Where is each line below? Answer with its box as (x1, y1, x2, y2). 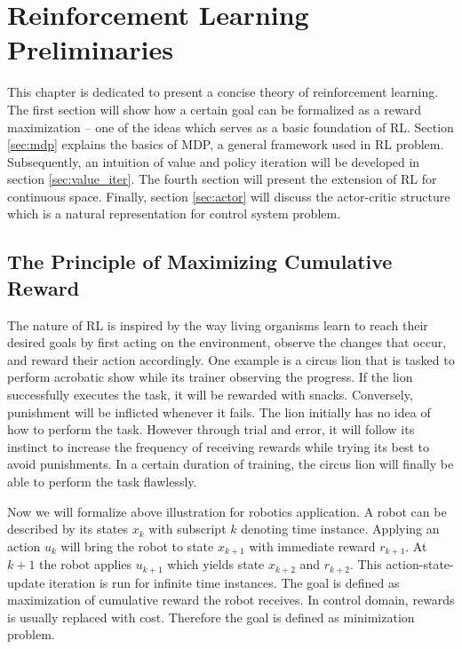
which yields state (167, 555, 265, 574)
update (7, 573, 45, 591)
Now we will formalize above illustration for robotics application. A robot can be (7, 502, 447, 520)
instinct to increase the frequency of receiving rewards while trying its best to (7, 437, 430, 455)
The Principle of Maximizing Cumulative (7, 248, 393, 275)
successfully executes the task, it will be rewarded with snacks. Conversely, (7, 385, 413, 404)
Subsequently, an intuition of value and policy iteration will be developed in (7, 152, 420, 170)
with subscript (148, 519, 227, 538)
